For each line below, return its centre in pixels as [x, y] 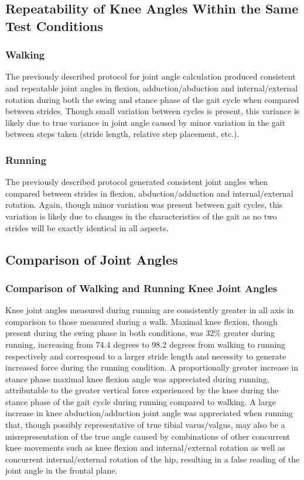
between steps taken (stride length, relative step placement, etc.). [122, 134]
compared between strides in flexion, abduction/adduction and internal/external [149, 193]
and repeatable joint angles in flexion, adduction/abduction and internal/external [152, 88]
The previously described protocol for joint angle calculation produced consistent [151, 76]
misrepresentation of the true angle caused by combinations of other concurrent [148, 436]
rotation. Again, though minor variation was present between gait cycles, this [144, 205]
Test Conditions [54, 25]
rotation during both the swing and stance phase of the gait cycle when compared [152, 99]
